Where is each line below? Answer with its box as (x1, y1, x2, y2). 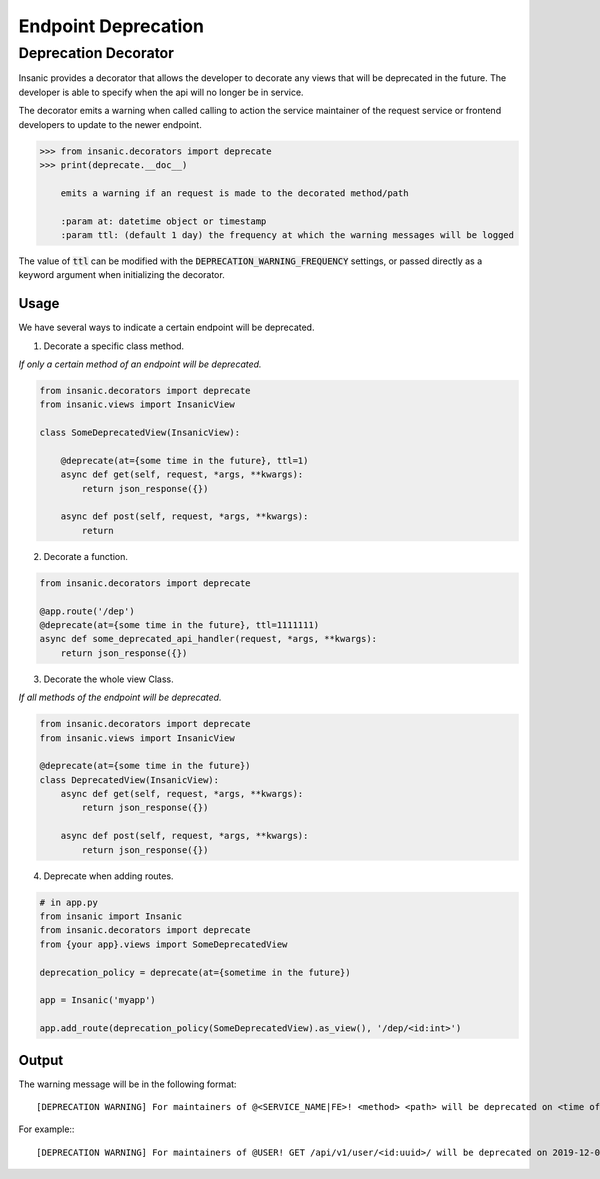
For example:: (18, 1123, 75, 1135)
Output (18, 1051, 64, 1069)
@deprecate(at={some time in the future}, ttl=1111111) (39, 619, 320, 630)
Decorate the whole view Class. (43, 673, 174, 685)
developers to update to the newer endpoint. (18, 118, 202, 130)
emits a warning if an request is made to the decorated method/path (60, 187, 409, 199)
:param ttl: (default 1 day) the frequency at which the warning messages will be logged (60, 229, 515, 240)
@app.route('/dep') (39, 605, 135, 617)
